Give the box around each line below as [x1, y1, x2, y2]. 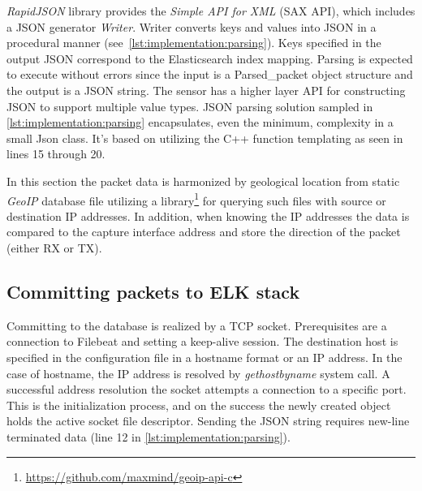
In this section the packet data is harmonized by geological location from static [6, 172, 400, 189]
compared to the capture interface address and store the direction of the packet [6, 223, 401, 240]
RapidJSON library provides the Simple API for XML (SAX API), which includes [6, 2, 416, 19]
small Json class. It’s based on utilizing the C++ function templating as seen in [6, 129, 403, 146]
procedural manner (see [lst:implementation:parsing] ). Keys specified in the [6, 34, 381, 51]
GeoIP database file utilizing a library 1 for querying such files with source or [6, 189, 386, 209]
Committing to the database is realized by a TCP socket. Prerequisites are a [6, 317, 387, 334]
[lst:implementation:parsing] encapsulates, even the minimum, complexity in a [6, 114, 394, 131]
